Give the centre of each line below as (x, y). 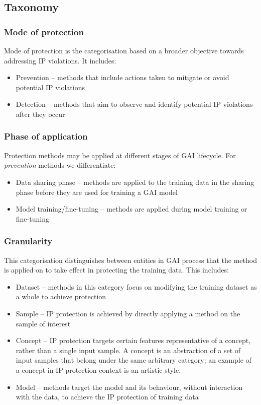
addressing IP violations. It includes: (60, 60)
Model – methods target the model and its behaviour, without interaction (129, 387)
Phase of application (46, 136)
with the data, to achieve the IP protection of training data (107, 397)
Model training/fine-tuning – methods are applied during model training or (132, 209)
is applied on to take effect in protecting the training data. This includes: (116, 270)
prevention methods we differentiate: (60, 165)
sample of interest (43, 323)
